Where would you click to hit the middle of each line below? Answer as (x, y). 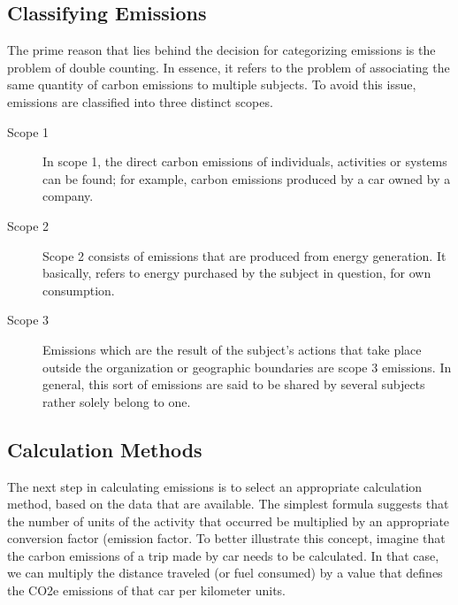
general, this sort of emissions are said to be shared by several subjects (234, 384)
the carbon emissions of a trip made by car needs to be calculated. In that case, (223, 555)
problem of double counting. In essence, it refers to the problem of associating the (229, 67)
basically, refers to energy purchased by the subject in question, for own (237, 273)
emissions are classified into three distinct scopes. (140, 101)
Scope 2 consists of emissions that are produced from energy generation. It (244, 255)
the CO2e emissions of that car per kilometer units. (147, 590)
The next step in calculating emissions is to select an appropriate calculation (215, 486)
